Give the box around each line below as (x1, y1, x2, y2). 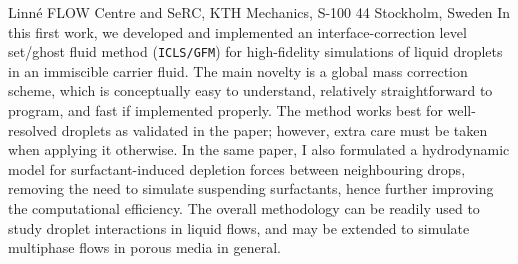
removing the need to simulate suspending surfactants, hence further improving (8, 178, 494, 199)
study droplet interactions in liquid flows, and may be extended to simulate (8, 217, 470, 238)
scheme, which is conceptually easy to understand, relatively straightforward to (8, 80, 493, 101)
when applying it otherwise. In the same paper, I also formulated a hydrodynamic (8, 139, 510, 160)
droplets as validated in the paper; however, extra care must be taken (61, 119, 488, 140)
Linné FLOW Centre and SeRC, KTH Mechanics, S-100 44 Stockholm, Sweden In (8, 2, 511, 22)
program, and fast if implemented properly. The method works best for (8, 100, 443, 121)
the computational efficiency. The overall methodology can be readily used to (8, 198, 480, 218)
